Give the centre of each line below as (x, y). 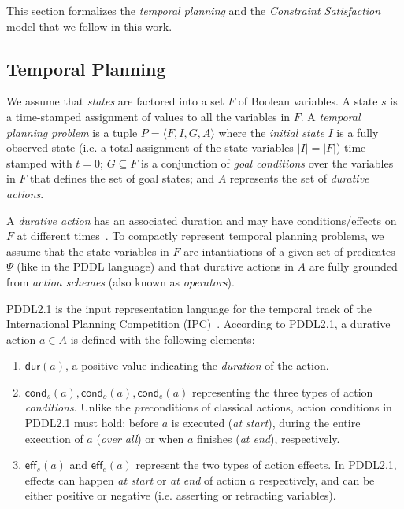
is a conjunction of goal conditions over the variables (267, 162)
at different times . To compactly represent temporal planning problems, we (200, 236)
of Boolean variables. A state (308, 101)
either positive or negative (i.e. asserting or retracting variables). (180, 495)
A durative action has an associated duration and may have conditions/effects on (202, 220)
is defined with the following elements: (163, 339)
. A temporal (330, 116)
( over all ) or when (140, 438)
